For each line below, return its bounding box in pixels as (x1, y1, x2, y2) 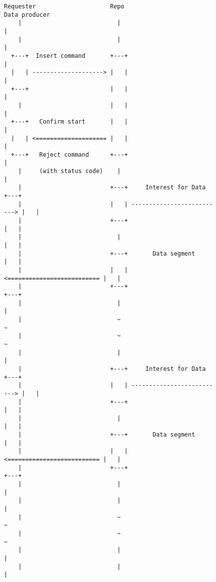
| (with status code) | (18, 168, 121, 175)
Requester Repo (4, 3, 125, 10)
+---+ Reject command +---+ (11, 151, 128, 158)
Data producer (4, 11, 50, 18)
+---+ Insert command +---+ (11, 52, 128, 59)
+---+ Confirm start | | (11, 118, 128, 126)
